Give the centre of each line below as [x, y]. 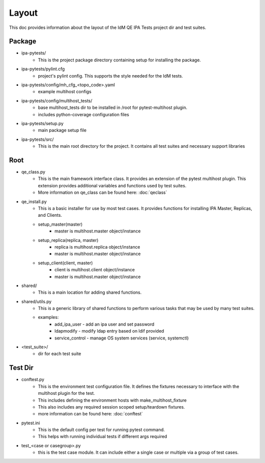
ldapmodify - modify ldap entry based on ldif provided [109, 331]
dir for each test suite [60, 354]
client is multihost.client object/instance [95, 270]
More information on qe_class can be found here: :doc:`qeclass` [103, 193]
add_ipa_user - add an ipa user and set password [105, 324]
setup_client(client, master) [66, 263]
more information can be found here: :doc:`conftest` [91, 414]
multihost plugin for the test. [66, 393]
